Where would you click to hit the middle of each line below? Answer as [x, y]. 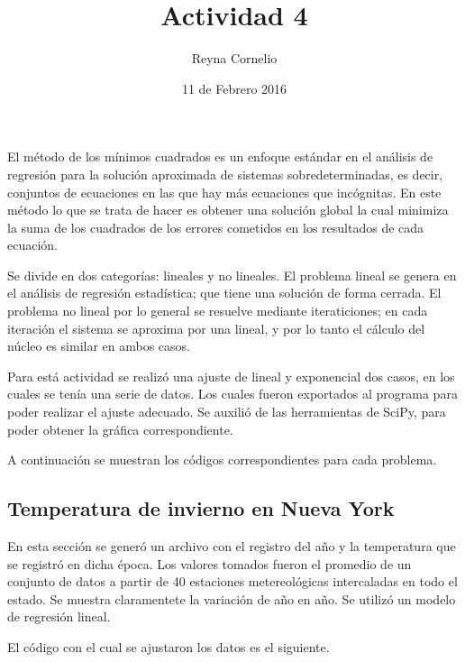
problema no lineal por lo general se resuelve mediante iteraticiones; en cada [218, 311]
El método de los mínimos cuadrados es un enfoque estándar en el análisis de [220, 156]
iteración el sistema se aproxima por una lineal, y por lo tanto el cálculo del [216, 328]
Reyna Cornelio [234, 58]
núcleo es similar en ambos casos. [99, 346]
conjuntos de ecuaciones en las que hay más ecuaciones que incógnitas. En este [224, 192]
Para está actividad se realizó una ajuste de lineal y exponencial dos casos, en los [231, 376]
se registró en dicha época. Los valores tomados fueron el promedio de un [210, 563]
